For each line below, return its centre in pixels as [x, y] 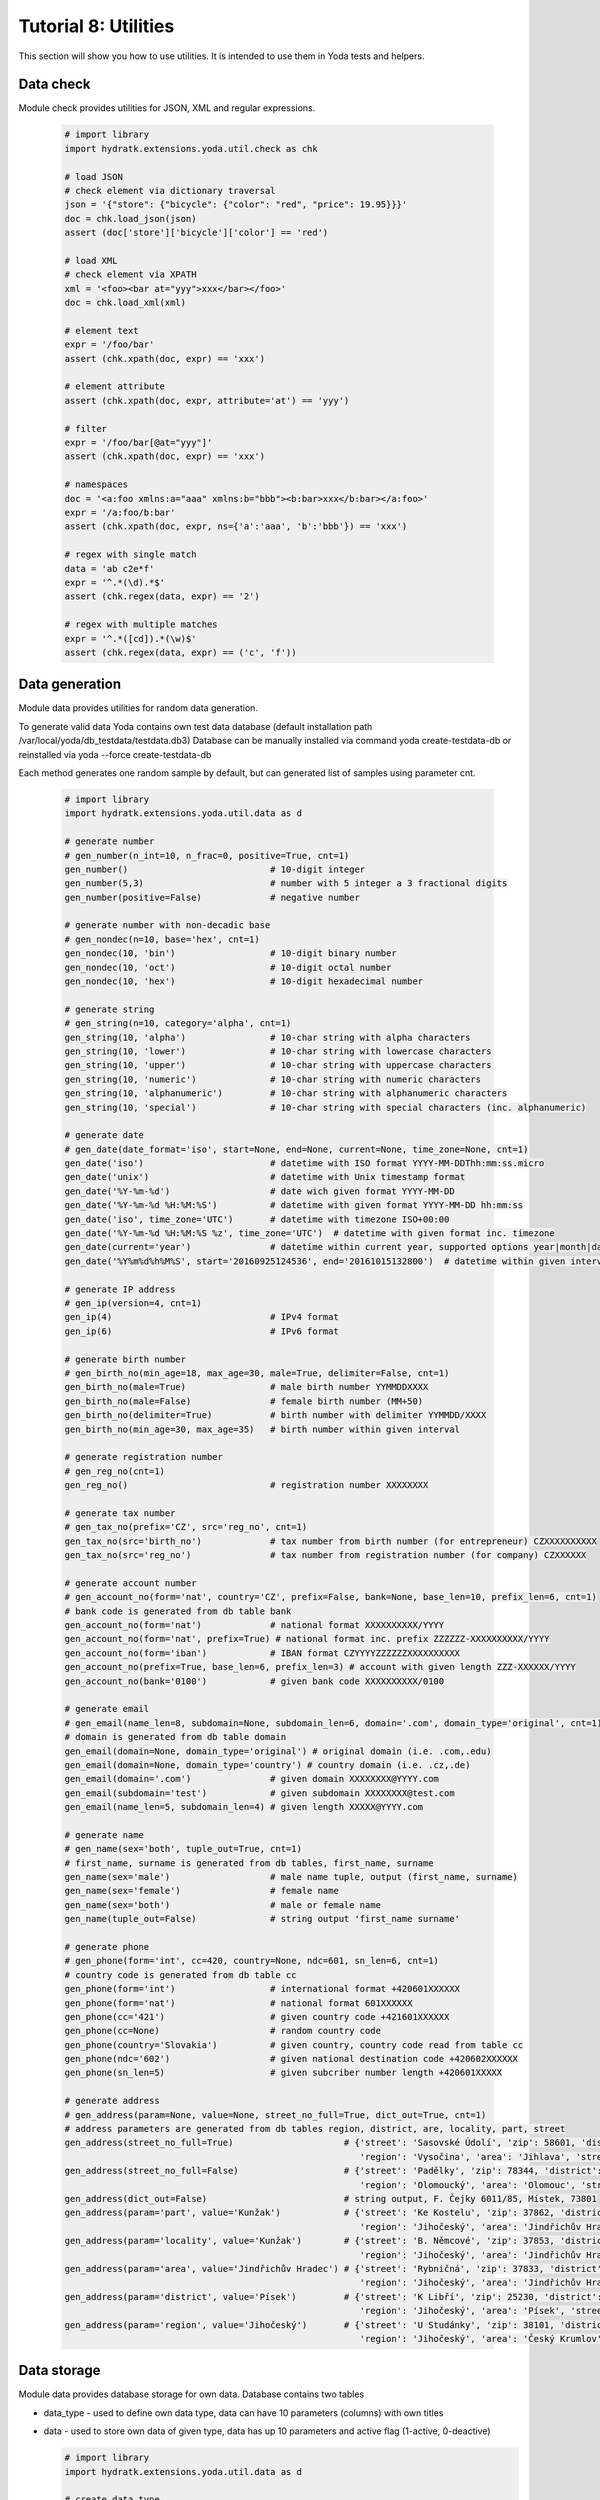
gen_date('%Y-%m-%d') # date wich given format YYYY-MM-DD [259, 1191]
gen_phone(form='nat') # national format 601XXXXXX [238, 2003]
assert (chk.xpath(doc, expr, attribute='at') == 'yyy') [207, 400]
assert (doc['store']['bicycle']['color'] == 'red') [196, 233]
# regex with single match [130, 554]
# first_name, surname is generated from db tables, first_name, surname [249, 1863]
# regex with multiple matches [141, 624]
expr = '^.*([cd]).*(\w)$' [130, 638]
